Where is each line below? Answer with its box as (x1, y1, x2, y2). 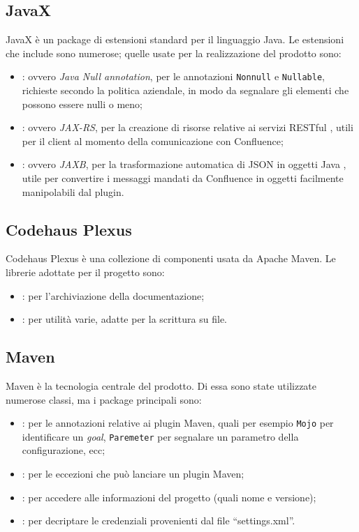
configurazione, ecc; (22, 443, 105, 457)
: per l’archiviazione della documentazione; (22, 288, 205, 303)
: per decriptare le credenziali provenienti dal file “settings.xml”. (22, 513, 295, 528)
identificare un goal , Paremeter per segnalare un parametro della (22, 429, 299, 443)
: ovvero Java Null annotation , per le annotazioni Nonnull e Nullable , (22, 69, 325, 84)
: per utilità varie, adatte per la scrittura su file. (22, 312, 227, 326)
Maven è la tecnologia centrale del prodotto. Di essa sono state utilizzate (6, 378, 317, 393)
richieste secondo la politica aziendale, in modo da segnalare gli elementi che (22, 83, 349, 98)
